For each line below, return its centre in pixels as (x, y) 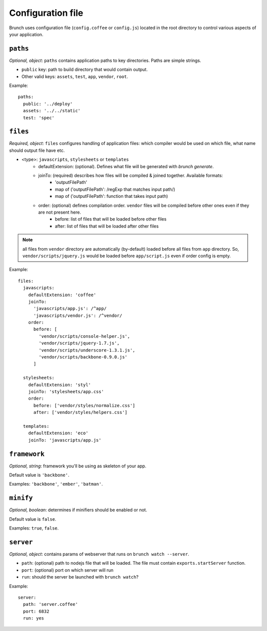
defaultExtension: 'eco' (58, 433)
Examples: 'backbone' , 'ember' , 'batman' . (56, 484)
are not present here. (60, 212)
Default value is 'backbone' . (39, 475)
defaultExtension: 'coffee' (62, 295)
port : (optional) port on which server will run (67, 570)
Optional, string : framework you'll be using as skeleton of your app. (78, 466)
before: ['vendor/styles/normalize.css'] (84, 405)
